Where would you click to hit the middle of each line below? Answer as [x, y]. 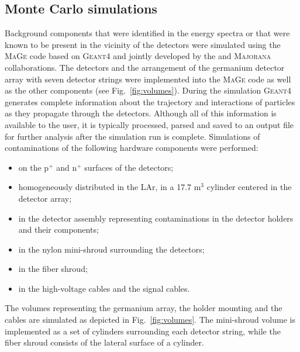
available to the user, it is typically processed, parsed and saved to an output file [149, 124]
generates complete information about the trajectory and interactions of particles [150, 101]
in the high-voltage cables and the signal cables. [104, 288]
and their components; [58, 230]
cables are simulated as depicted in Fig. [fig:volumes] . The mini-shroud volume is [150, 320]
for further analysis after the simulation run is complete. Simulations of [132, 136]
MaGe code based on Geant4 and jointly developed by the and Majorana [138, 56]
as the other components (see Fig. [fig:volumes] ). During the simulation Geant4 [148, 90]
